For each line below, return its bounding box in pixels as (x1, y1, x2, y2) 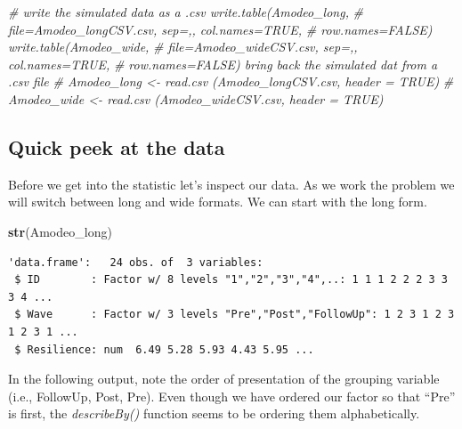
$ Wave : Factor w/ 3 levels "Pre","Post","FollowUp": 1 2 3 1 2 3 (14, 308, 455, 321)
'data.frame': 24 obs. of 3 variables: (8, 255, 263, 269)
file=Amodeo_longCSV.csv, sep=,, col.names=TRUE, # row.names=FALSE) (8, 20, 433, 38)
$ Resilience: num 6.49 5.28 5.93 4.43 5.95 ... (14, 343, 314, 356)
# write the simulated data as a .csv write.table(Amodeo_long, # (8, 3, 364, 20)
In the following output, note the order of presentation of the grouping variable (8, 369, 440, 388)
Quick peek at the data (8, 133, 225, 160)
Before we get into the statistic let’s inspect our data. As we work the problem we (8, 174, 455, 193)
